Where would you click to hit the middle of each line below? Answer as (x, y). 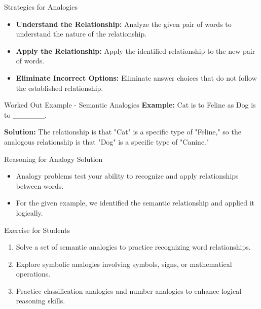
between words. (40, 185)
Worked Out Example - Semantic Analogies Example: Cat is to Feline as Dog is (130, 105)
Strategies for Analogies (41, 7)
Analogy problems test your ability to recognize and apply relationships (127, 176)
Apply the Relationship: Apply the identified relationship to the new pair (136, 50)
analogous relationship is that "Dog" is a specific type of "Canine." (107, 141)
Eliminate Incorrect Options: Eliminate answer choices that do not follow (136, 77)
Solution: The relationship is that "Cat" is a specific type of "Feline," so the (123, 132)
